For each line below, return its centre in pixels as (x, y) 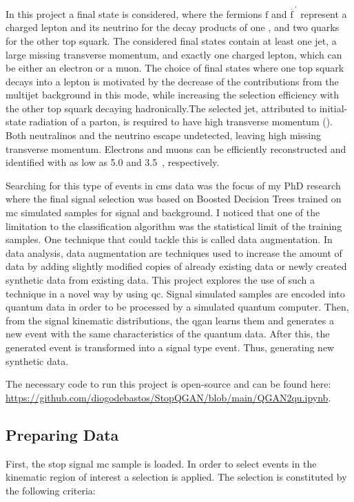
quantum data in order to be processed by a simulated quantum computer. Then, (177, 307)
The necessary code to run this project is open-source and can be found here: (168, 384)
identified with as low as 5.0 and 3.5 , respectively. (113, 162)
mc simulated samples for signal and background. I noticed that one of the (163, 212)
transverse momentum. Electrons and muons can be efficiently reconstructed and (176, 148)
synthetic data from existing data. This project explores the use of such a (160, 280)
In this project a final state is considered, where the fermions (134, 13)
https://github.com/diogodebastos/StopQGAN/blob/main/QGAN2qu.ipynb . (168, 397)
